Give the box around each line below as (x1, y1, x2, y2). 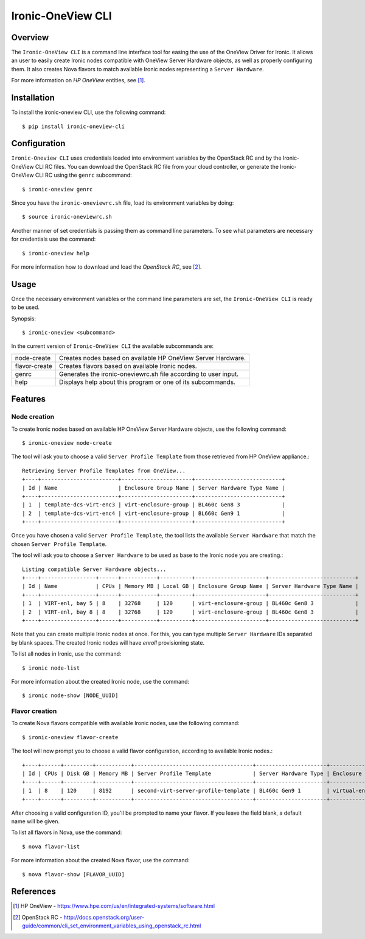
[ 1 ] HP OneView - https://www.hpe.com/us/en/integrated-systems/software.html (13, 902, 215, 910)
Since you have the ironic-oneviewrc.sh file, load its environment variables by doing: (11, 199, 234, 207)
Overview (11, 32, 49, 43)
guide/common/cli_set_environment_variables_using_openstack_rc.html (22, 922, 201, 929)
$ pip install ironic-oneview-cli (22, 122, 125, 130)
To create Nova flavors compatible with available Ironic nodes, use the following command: (11, 720, 240, 727)
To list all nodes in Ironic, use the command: (11, 650, 122, 657)
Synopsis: (11, 314, 36, 322)
